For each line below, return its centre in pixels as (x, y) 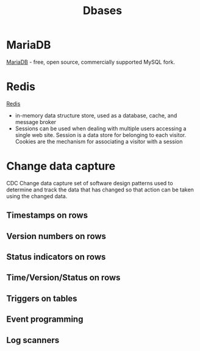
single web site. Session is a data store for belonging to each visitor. (101, 135)
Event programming (45, 320)
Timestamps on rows (47, 216)
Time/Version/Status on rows (63, 278)
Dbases (102, 11)
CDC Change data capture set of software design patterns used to (90, 183)
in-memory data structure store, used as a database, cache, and (96, 115)
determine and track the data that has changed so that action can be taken (100, 190)
